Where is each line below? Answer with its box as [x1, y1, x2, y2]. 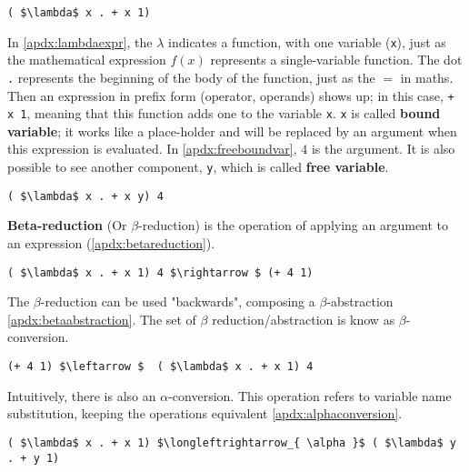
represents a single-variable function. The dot [210, 50, 463, 69]
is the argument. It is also [311, 139, 455, 158]
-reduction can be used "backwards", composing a [40, 292, 315, 311]
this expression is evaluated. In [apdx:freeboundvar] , [7, 139, 297, 158]
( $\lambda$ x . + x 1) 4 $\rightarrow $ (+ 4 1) [7, 266, 314, 279]
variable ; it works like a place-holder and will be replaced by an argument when [7, 121, 457, 140]
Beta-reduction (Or [7, 216, 127, 235]
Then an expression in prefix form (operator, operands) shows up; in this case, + [7, 85, 454, 105]
